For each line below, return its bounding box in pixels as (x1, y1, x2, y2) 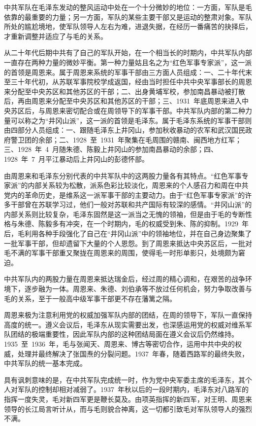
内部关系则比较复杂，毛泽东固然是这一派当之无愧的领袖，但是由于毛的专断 (4, 209, 245, 219)
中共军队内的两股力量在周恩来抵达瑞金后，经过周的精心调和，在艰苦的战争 (4, 274, 245, 284)
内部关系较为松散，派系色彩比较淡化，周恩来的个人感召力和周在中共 (28, 180, 249, 190)
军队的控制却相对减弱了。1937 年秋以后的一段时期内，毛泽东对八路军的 (17, 384, 249, 394)
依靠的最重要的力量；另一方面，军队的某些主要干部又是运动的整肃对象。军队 (4, 11, 252, 22)
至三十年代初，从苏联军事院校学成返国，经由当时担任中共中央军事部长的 (4, 76, 238, 87)
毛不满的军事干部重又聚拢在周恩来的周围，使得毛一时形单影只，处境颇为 (4, 248, 238, 258)
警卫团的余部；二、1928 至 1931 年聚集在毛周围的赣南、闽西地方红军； (10, 134, 242, 144)
